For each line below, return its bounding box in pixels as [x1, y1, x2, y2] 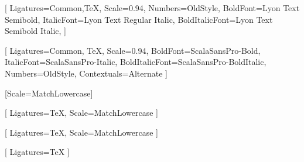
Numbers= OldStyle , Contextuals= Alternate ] [5, 67, 168, 79]
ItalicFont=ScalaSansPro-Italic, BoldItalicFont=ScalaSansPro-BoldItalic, [5, 56, 267, 68]
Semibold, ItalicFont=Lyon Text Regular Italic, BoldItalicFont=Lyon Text [5, 13, 273, 25]
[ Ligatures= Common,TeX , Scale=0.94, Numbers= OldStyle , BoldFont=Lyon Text [5, 2, 300, 13]
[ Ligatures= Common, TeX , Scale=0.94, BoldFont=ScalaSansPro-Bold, [5, 44, 261, 56]
